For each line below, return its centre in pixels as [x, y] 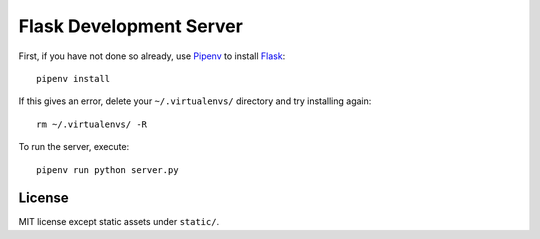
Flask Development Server [131, 26]
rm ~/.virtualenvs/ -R [92, 124]
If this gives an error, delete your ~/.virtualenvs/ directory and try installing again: [195, 101]
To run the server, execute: [74, 147]
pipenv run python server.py [107, 169]
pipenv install [73, 78]
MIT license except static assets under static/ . [119, 222]
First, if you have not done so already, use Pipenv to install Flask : [152, 56]
